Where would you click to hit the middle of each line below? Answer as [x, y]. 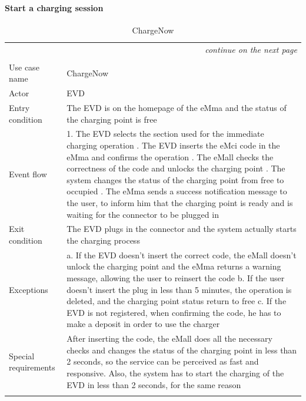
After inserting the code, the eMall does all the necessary [169, 338]
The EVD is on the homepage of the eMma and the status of [177, 108]
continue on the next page [251, 49]
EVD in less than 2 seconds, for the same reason [154, 384]
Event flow [28, 174]
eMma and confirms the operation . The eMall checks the [170, 156]
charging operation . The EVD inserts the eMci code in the [173, 145]
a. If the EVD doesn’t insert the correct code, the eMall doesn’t [182, 255]
